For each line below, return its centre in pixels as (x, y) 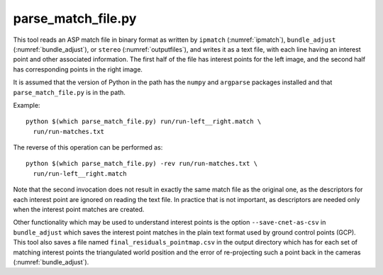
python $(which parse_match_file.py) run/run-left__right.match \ (144, 122)
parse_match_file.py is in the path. (69, 92)
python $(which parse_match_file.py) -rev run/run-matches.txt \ (142, 164)
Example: (27, 105)
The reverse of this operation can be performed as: (88, 147)
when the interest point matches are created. (79, 210)
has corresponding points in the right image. (78, 69)
